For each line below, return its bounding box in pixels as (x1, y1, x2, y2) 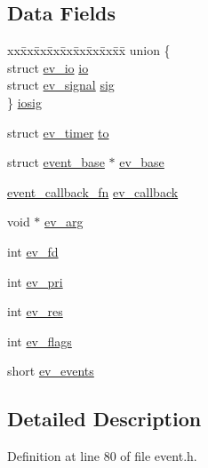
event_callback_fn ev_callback (7, 182, 179, 201)
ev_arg (44, 212, 84, 231)
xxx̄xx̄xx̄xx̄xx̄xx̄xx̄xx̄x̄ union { (7, 41, 171, 59)
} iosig (7, 92, 42, 111)
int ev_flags (7, 331, 72, 350)
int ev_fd (7, 242, 59, 260)
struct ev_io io (7, 58, 89, 76)
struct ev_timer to (7, 123, 109, 141)
